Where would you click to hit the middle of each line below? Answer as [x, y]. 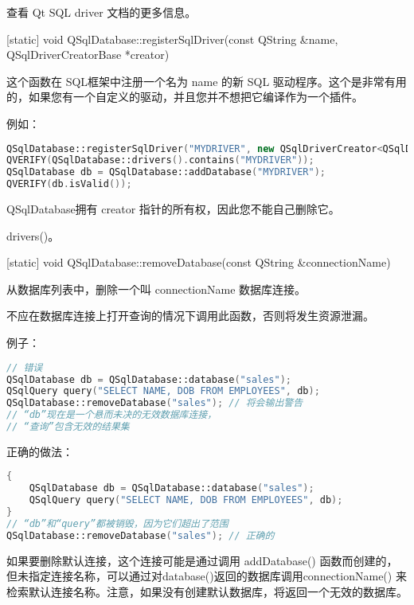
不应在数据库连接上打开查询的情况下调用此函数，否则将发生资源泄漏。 [190, 316]
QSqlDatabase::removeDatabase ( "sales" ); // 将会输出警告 [155, 403]
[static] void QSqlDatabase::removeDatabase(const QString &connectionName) [199, 262]
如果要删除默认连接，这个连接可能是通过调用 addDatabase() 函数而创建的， [202, 560]
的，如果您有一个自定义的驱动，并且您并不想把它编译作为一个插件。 [185, 97]
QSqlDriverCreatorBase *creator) [88, 55]
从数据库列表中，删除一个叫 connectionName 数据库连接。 [156, 289]
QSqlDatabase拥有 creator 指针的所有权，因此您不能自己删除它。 [173, 209]
